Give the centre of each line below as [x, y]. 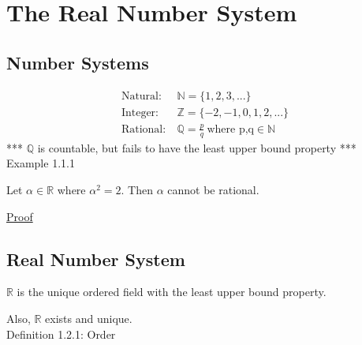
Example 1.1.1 [41, 163]
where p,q [230, 129]
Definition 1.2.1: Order [61, 334]
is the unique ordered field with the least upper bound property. [172, 292]
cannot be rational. [213, 189]
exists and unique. [89, 318]
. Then [137, 189]
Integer [138, 112]
